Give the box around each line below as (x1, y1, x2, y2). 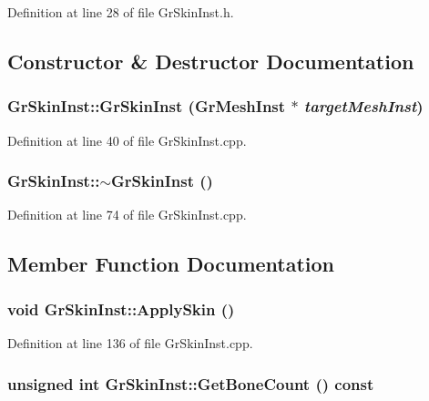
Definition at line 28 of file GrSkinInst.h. (7, 3, 234, 21)
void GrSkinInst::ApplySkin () (7, 297, 235, 320)
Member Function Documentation (7, 250, 335, 278)
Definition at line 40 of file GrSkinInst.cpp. (7, 130, 247, 149)
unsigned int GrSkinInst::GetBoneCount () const (7, 372, 374, 395)
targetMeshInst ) (303, 95, 424, 118)
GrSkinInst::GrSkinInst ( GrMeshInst (7, 95, 286, 118)
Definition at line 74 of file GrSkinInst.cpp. (7, 205, 247, 224)
